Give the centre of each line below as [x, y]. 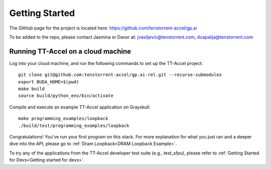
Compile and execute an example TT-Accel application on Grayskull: [80, 107]
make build [32, 89]
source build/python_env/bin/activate [66, 96]
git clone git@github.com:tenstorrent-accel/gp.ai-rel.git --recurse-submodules [120, 75]
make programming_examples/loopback [63, 118]
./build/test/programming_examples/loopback [74, 125]
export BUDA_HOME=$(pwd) [49, 82]
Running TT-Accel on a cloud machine [70, 51]
